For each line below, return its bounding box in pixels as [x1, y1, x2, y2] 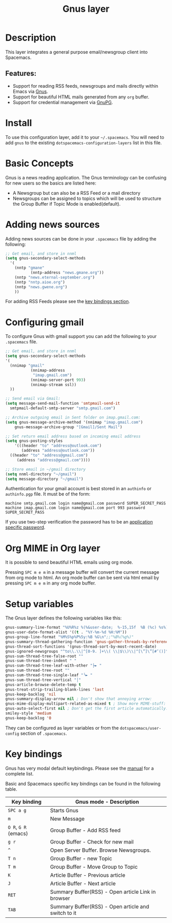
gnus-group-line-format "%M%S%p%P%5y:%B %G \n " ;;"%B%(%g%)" [5, 634, 134, 639]
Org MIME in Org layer [5, 542, 101, 554]
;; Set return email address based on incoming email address [5, 434, 141, 439]
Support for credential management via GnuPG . [12, 99, 114, 105]
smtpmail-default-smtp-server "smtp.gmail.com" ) [10, 406, 116, 411]
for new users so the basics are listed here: [5, 180, 96, 186]
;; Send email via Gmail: [5, 396, 60, 402]
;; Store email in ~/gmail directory [5, 467, 86, 472]
